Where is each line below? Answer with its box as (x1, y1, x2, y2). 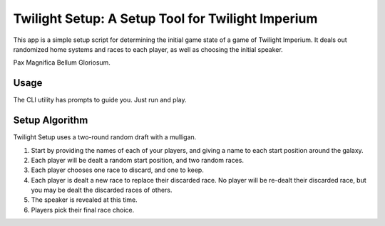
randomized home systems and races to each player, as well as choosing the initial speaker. (13, 45, 283, 53)
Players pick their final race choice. (31, 205, 135, 214)
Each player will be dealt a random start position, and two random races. (31, 156, 245, 164)
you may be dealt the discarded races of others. (31, 185, 173, 195)
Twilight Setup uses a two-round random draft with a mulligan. (13, 133, 197, 141)
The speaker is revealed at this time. (31, 195, 138, 204)
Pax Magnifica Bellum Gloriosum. (13, 58, 111, 67)
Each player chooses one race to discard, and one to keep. (31, 166, 205, 174)
